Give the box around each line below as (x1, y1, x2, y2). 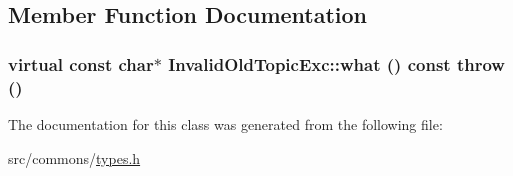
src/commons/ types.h (8, 147, 141, 168)
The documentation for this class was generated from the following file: (8, 113, 443, 134)
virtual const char (8, 51, 154, 76)
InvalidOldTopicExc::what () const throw (168, 51, 505, 76)
